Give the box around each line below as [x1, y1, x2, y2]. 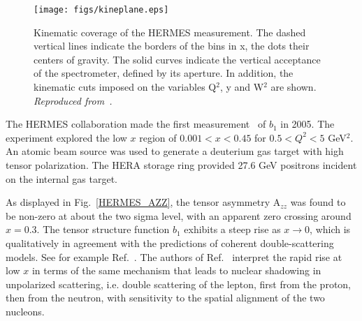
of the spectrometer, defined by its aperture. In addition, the [34, 66, 294, 80]
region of [139, 130, 177, 144]
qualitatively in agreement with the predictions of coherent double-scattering [6, 235, 334, 250]
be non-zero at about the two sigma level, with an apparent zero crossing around [6, 208, 352, 223]
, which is [310, 222, 351, 237]
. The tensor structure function [36, 222, 170, 237]
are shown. [270, 80, 317, 94]
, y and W [219, 80, 264, 94]
